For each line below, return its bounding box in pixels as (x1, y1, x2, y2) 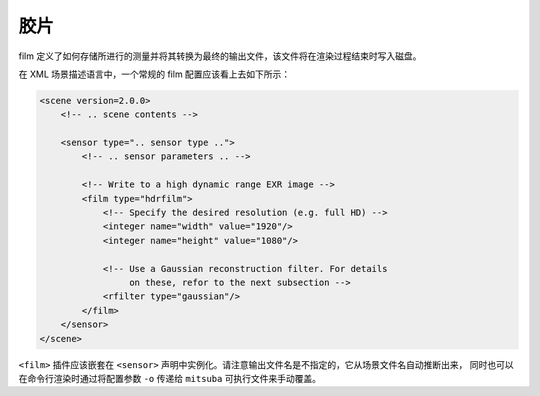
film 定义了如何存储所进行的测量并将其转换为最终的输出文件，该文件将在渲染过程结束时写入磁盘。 (18, 50, 422, 62)
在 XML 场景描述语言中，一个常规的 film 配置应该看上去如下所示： (18, 68, 291, 80)
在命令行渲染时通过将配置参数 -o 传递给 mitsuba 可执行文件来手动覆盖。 (18, 372, 322, 384)
